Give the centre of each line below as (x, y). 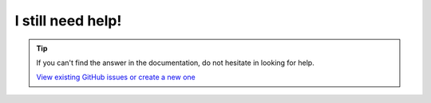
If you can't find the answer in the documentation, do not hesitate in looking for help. (175, 63)
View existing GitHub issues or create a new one (116, 77)
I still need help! (68, 21)
